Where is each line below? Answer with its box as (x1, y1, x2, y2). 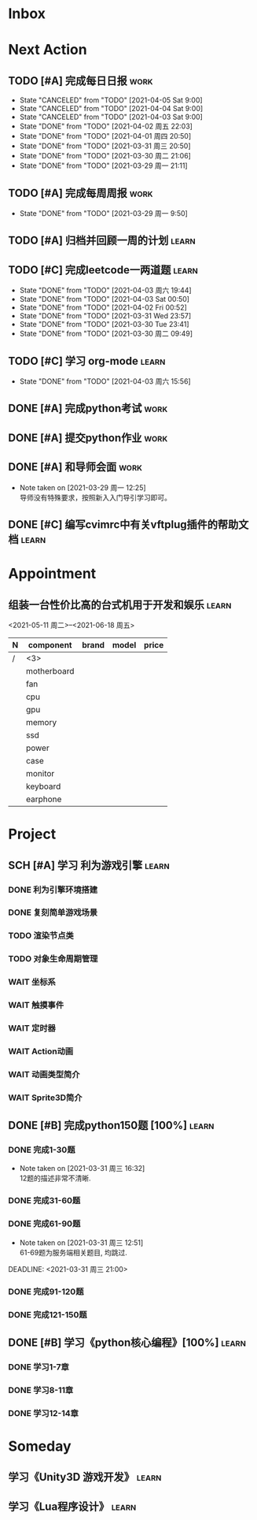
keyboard (26, 781, 61, 792)
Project (8, 825, 57, 843)
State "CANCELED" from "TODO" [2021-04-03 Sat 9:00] (19, 112, 203, 122)
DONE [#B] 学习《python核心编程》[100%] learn (8, 1336, 246, 1349)
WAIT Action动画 (8, 1046, 74, 1057)
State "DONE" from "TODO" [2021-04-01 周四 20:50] (19, 132, 192, 141)
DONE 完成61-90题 (8, 1218, 81, 1229)
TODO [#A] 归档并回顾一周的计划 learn (8, 234, 196, 247)
